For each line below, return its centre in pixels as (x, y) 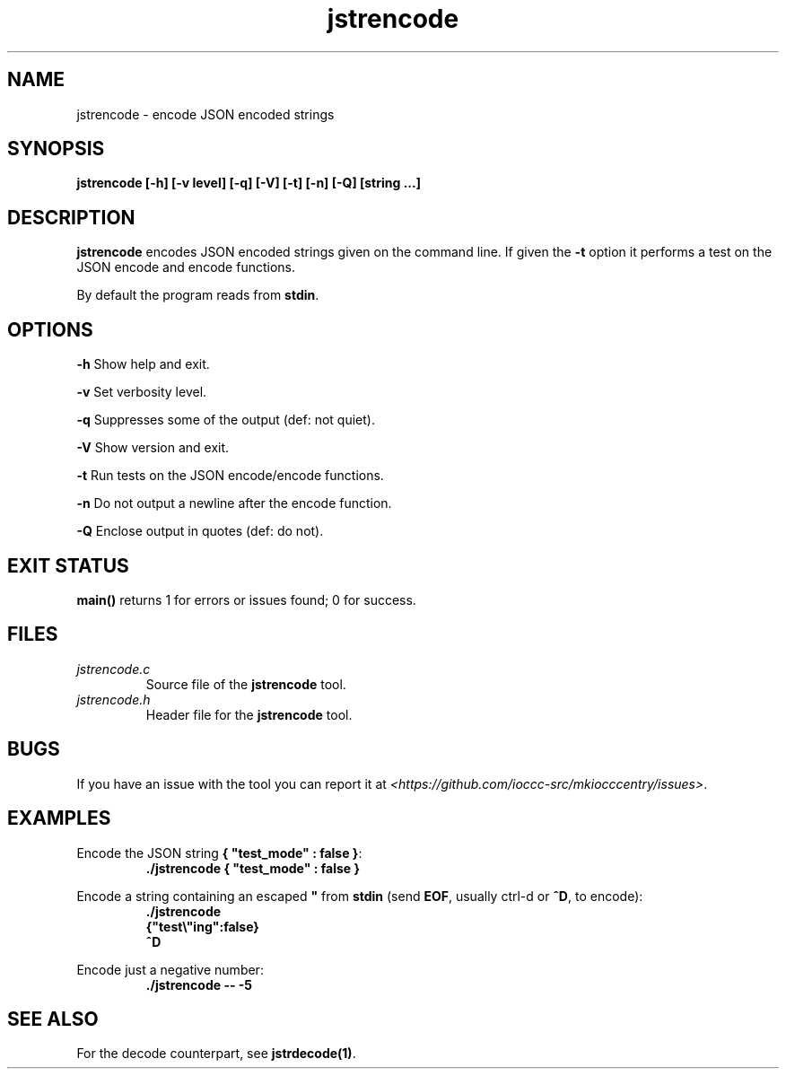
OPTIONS (50, 329)
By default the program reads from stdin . (198, 295)
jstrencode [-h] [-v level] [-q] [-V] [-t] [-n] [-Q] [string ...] (249, 183)
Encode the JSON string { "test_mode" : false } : (219, 853)
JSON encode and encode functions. (186, 267)
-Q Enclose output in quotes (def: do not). (200, 531)
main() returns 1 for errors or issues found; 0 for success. (246, 599)
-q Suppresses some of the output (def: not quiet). (226, 420)
